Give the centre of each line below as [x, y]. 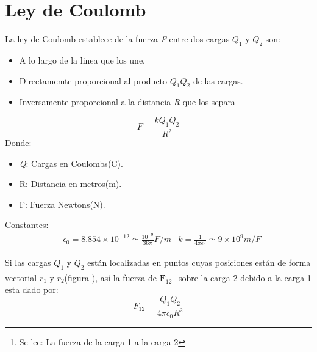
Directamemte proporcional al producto [93, 80]
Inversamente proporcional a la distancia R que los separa [127, 102]
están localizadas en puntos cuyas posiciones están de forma [199, 262]
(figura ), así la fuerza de [110, 277]
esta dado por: [32, 289]
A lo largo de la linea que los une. [82, 60]
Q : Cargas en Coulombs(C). [71, 163]
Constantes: [27, 225]
